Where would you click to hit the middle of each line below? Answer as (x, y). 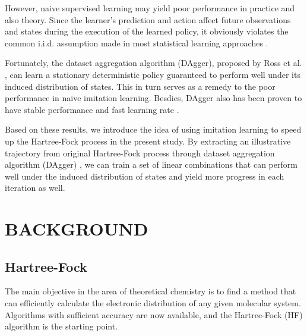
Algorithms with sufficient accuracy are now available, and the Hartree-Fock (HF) (154, 314)
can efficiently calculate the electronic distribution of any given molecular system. (153, 303)
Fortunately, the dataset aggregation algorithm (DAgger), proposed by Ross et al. (153, 63)
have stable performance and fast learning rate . (92, 109)
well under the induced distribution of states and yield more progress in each (145, 176)
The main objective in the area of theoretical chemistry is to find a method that (151, 291)
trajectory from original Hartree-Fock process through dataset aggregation (140, 153)
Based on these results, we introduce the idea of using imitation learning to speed (153, 129)
